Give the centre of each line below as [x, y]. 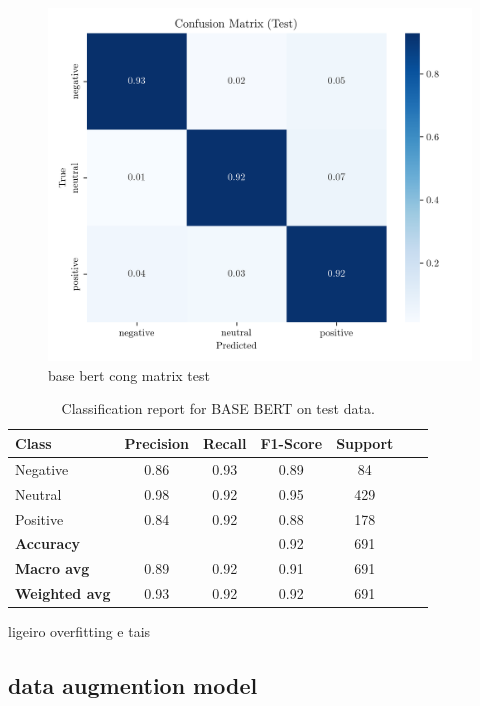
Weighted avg [63, 593]
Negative [42, 468]
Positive [39, 518]
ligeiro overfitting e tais [79, 631]
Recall [225, 442]
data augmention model [133, 685]
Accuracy [48, 543]
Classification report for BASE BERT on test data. [218, 408]
